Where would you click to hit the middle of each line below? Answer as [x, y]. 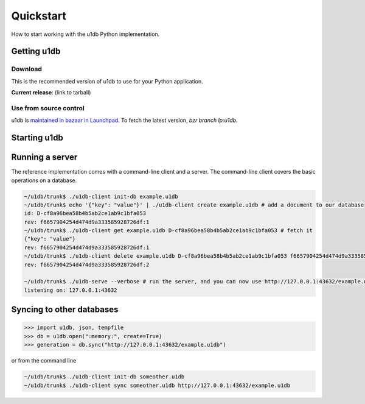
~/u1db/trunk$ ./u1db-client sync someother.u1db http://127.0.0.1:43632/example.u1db [157, 385]
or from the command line [44, 361]
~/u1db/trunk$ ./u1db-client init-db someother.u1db [104, 377]
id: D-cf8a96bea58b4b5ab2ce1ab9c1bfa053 [85, 214]
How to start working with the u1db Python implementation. [85, 34]
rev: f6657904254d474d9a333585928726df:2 [87, 264]
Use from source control [48, 108]
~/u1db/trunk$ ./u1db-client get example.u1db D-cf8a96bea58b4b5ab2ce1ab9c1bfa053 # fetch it [169, 231]
